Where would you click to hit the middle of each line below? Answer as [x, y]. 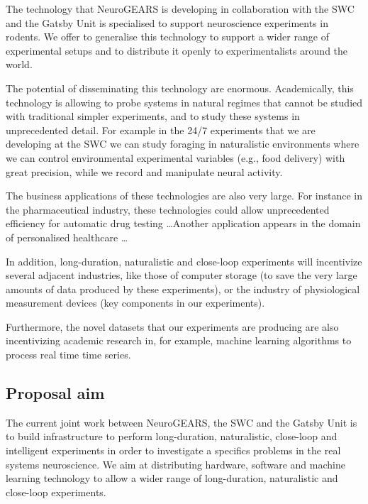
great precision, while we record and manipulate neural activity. [144, 171]
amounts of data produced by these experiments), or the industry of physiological [183, 289]
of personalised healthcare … [67, 237]
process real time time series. [68, 355]
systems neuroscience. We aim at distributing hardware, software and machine [175, 464]
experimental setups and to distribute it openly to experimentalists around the [177, 50]
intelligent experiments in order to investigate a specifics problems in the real [173, 450]
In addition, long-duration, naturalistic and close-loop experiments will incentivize [184, 261]
